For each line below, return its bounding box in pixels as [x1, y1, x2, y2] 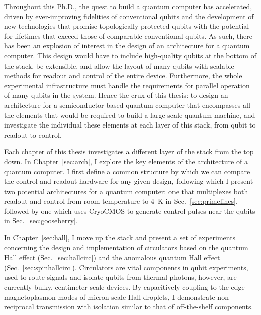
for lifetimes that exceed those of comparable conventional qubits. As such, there [4, 30, 252, 41]
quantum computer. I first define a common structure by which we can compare [4, 166, 250, 176]
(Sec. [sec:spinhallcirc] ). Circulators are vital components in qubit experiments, [4, 262, 248, 272]
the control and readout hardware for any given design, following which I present [4, 176, 253, 186]
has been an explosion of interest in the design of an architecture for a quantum [4, 40, 250, 51]
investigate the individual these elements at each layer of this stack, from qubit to [4, 119, 256, 130]
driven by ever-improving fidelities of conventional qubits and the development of [4, 11, 254, 21]
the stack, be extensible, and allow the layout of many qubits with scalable [4, 60, 234, 71]
